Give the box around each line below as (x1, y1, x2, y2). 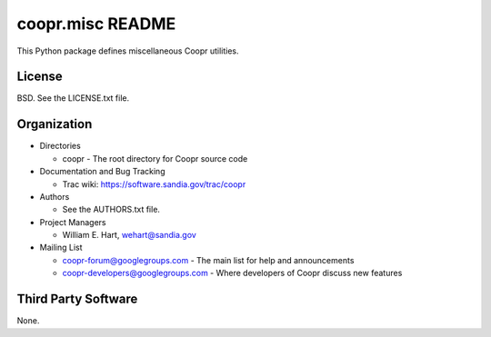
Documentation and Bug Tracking (39, 166, 165, 177)
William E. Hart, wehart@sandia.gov (62, 230, 197, 241)
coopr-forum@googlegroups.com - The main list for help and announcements (62, 254, 355, 265)
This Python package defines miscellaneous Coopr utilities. (16, 45, 240, 56)
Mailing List (39, 242, 83, 253)
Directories (39, 141, 81, 152)
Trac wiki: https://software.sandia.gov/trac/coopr (62, 178, 246, 190)
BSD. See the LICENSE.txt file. (16, 93, 130, 104)
